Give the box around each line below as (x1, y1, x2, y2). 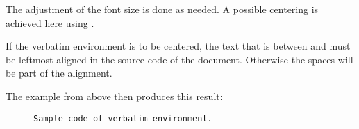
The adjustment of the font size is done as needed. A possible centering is (6, 2, 319, 16)
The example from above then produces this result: (6, 88, 223, 103)
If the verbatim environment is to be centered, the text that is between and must (6, 39, 351, 53)
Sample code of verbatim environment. (33, 113, 212, 123)
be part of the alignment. (6, 66, 112, 80)
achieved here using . (6, 15, 94, 30)
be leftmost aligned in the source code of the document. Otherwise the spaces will (6, 52, 353, 66)
